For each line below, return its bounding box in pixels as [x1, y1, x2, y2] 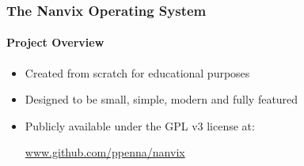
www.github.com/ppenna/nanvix [25, 144, 185, 160]
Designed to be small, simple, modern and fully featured [25, 91, 298, 108]
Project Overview [6, 34, 104, 51]
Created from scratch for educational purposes [25, 64, 250, 81]
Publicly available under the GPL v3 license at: [25, 117, 255, 134]
